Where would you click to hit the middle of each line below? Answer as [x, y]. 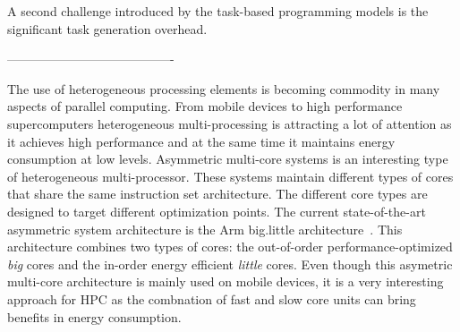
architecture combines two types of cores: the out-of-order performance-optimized [230, 247]
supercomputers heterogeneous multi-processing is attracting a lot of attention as [230, 123]
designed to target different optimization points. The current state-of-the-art [217, 211]
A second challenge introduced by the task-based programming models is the [218, 11]
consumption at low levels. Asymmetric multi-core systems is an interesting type [228, 159]
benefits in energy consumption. [94, 316]
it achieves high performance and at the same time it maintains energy [201, 141]
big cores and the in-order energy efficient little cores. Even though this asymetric [230, 264]
